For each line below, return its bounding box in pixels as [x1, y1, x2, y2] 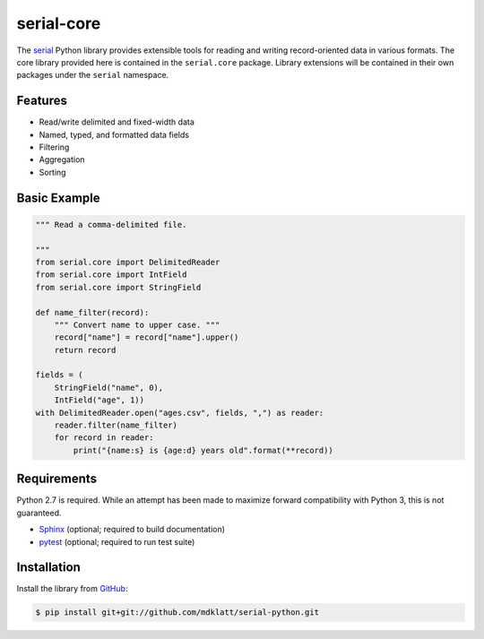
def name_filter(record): [35, 307, 150, 317]
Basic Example [16, 190, 100, 205]
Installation [16, 560, 81, 575]
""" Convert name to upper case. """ [54, 319, 220, 330]
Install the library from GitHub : [16, 583, 128, 594]
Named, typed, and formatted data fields [39, 129, 190, 140]
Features [16, 93, 67, 108]
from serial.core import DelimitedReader [35, 256, 220, 267]
